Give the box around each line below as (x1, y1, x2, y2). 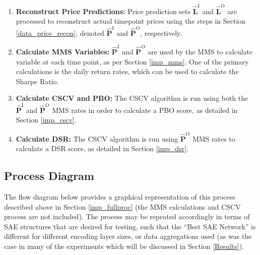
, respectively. (140, 27, 182, 38)
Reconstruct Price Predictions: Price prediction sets (16, 6, 191, 16)
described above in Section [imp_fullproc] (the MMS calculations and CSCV (4, 201, 241, 212)
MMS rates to (192, 133, 235, 144)
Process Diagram (4, 168, 94, 183)
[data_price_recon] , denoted (16, 27, 104, 38)
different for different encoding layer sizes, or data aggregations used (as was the (4, 231, 252, 241)
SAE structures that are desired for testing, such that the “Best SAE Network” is (4, 221, 256, 231)
